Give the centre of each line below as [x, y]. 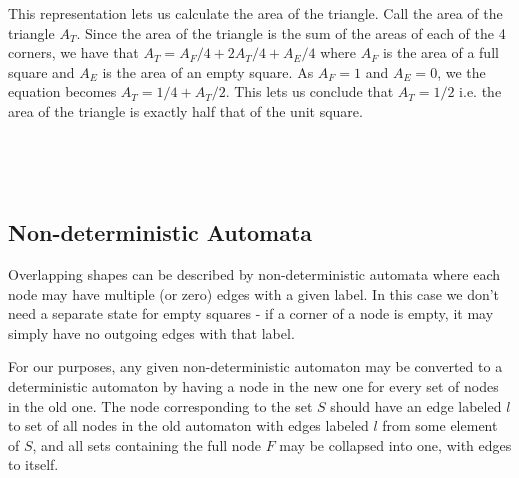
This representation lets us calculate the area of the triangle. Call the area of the [255, 13]
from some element [440, 425]
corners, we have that [73, 52]
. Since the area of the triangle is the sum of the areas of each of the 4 [291, 32]
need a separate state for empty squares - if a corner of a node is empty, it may [251, 313]
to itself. [33, 464]
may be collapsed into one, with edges [395, 444]
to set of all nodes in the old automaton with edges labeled [188, 425]
